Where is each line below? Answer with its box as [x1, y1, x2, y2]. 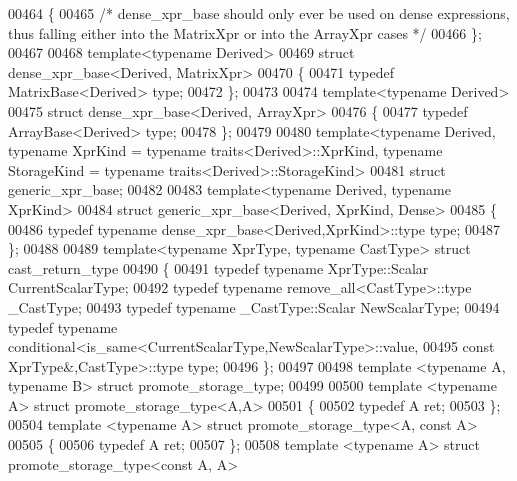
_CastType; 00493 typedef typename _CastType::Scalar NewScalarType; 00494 [8, 296, 500, 317]
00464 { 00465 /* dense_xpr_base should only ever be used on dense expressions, [8, 3, 510, 23]
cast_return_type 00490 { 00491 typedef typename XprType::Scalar [8, 257, 429, 278]
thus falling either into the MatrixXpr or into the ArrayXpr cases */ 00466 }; [8, 22, 482, 43]
